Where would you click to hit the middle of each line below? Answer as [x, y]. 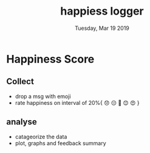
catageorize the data [41, 137]
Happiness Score [50, 59]
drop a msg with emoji [43, 96]
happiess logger [102, 11]
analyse [22, 122]
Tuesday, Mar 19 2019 [102, 28]
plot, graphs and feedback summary [60, 143]
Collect [20, 81]
